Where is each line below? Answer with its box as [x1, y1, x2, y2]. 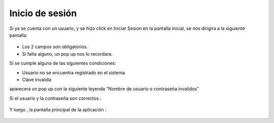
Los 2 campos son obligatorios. [22, 44, 88, 50]
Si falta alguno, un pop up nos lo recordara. [22, 51, 113, 57]
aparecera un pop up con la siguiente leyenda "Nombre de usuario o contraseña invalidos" [9, 86, 199, 92]
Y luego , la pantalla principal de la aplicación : [9, 107, 107, 113]
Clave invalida [22, 76, 52, 83]
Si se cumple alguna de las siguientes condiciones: [9, 60, 116, 66]
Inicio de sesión [9, 8, 77, 19]
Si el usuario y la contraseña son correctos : [9, 95, 101, 101]
